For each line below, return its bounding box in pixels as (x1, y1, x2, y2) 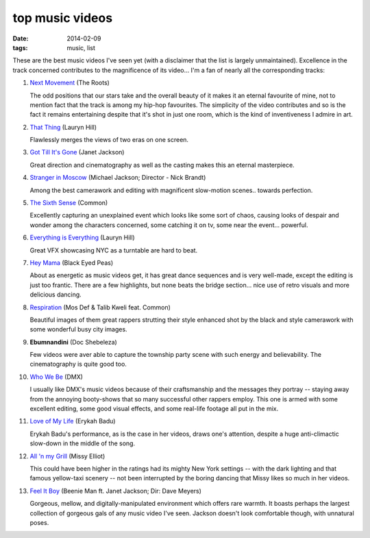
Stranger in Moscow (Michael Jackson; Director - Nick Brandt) (29, 174, 206, 182)
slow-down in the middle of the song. (29, 439, 136, 447)
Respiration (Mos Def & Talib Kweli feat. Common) (29, 303, 171, 312)
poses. (29, 518, 49, 526)
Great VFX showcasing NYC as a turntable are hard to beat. (29, 246, 198, 254)
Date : (12, 34, 29, 43)
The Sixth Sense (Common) (29, 199, 108, 207)
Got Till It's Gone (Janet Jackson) (29, 148, 125, 156)
